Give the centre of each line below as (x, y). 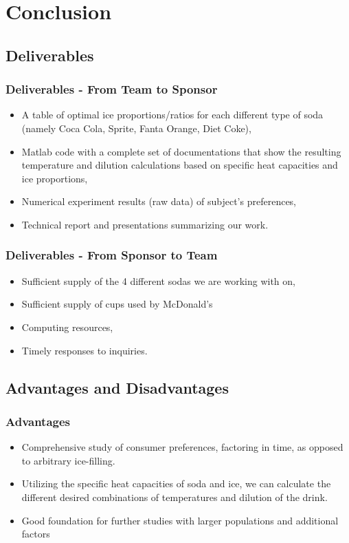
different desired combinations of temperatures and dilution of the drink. (174, 497)
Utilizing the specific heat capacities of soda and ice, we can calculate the (176, 483)
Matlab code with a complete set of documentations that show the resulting (181, 151)
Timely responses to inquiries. (85, 350)
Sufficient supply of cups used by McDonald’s (117, 304)
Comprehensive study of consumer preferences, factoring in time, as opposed (182, 447)
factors (36, 534)
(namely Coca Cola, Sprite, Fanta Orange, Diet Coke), (136, 128)
